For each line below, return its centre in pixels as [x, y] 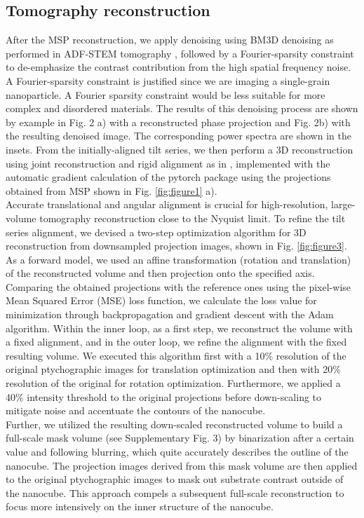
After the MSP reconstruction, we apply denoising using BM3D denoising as [170, 40]
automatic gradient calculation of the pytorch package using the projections [168, 177]
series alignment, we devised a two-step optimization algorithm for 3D [156, 232]
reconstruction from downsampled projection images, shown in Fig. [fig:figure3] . [176, 246]
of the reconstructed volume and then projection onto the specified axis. [160, 273]
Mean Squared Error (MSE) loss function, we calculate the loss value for [161, 300]
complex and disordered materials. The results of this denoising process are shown [182, 108]
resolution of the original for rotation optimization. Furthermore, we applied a [173, 383]
